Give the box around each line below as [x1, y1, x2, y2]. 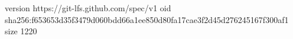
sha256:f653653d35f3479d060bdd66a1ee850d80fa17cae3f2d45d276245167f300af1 [5, 13, 289, 25]
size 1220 [5, 25, 37, 37]
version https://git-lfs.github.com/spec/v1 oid [5, 2, 171, 14]
